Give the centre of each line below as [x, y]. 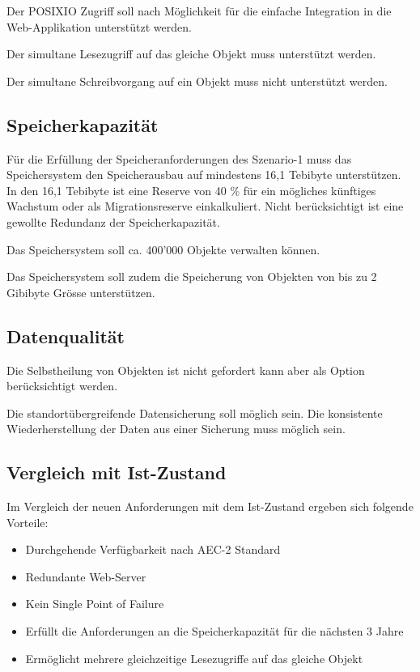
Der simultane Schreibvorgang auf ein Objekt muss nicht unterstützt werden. [197, 81]
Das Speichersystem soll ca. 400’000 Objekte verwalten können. [163, 249]
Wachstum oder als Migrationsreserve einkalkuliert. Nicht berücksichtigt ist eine [205, 206]
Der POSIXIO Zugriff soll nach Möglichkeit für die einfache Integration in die [199, 11]
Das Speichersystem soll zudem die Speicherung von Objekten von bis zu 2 [192, 276]
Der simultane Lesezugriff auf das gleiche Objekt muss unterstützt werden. [191, 54]
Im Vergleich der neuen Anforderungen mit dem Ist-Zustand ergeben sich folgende [210, 506]
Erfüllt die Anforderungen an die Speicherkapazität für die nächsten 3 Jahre [214, 631]
